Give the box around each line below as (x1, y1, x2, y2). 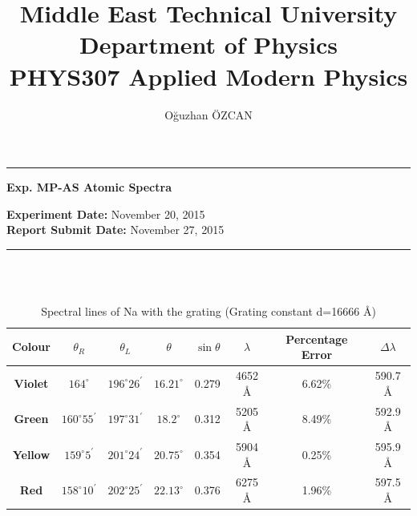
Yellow (12, 445, 51, 462)
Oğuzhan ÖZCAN (164, 106, 253, 123)
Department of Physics (79, 28, 338, 61)
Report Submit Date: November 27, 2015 (6, 221, 225, 238)
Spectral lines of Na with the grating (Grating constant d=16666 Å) (41, 303, 376, 320)
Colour (12, 338, 51, 355)
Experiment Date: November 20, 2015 (6, 205, 205, 222)
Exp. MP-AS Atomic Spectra (6, 179, 172, 196)
